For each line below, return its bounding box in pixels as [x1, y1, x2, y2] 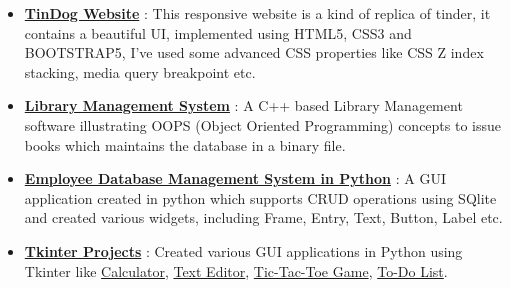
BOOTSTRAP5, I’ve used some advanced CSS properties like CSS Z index [24, 42, 484, 63]
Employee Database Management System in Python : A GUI [24, 168, 446, 189]
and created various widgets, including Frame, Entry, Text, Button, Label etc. [24, 207, 503, 228]
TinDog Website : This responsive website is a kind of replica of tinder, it [24, 3, 491, 23]
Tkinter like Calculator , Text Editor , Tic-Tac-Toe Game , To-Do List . [24, 260, 448, 281]
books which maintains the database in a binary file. [24, 134, 346, 155]
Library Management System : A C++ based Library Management [24, 95, 463, 116]
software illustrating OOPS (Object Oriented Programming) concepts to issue [24, 114, 502, 135]
